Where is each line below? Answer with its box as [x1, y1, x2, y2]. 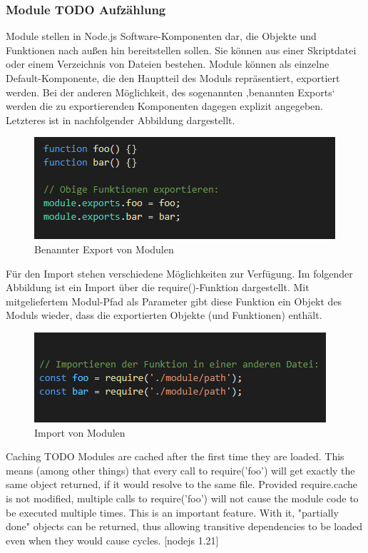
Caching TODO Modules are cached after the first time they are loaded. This [6, 449, 344, 464]
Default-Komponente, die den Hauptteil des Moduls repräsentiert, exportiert [6, 71, 340, 85]
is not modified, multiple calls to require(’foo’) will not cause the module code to [6, 490, 359, 505]
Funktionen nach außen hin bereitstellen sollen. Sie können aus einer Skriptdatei [6, 42, 357, 57]
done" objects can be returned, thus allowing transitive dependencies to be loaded [6, 519, 362, 534]
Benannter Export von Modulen [34, 241, 174, 256]
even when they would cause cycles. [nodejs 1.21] [6, 532, 219, 547]
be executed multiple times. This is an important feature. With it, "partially [6, 504, 339, 519]
